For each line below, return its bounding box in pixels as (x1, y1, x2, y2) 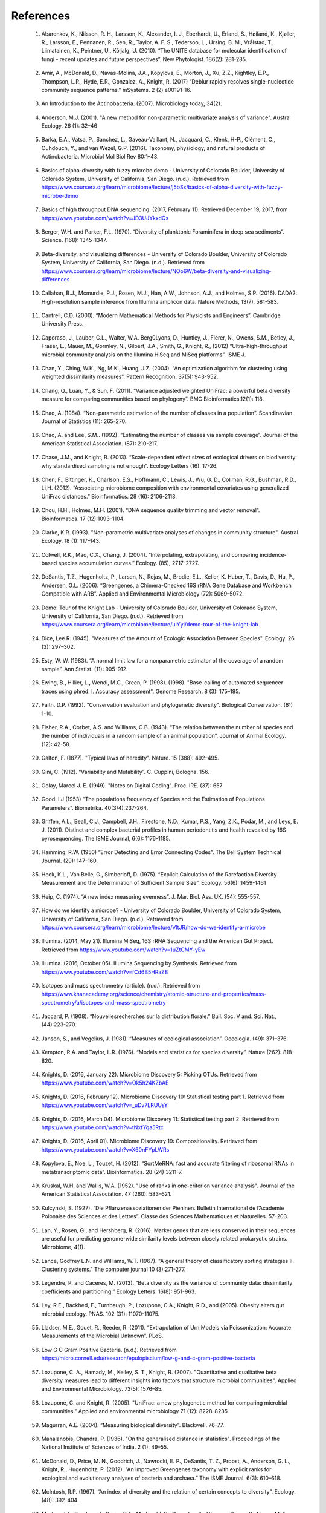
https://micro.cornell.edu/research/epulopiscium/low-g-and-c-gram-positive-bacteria (41, 1354, 255, 1362)
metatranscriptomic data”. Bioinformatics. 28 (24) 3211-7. (41, 1168, 183, 1175)
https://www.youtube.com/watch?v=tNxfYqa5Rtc (41, 1124, 164, 1131)
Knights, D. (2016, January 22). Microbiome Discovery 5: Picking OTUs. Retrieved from (41, 1071, 257, 1078)
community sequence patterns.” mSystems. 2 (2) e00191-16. (41, 86, 191, 93)
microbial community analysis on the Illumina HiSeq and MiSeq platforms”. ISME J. (41, 351, 246, 358)
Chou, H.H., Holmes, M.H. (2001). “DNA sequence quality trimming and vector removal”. (41, 507, 260, 514)
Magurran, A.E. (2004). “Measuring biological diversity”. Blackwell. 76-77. (41, 1421, 225, 1428)
